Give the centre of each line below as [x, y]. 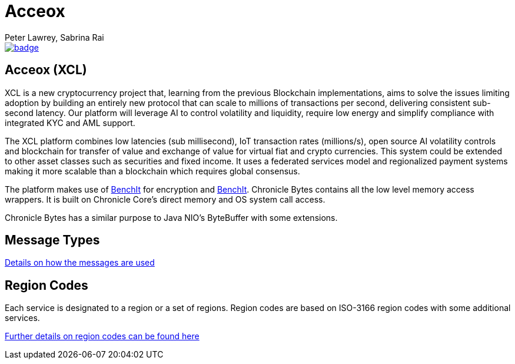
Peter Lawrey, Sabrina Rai [54, 37]
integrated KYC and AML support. [70, 123]
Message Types [52, 240]
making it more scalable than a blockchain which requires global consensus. [152, 171]
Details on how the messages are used [80, 263]
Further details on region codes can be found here [102, 336]
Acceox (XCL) [46, 70]
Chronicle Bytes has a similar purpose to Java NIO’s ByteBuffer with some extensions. [171, 217]
